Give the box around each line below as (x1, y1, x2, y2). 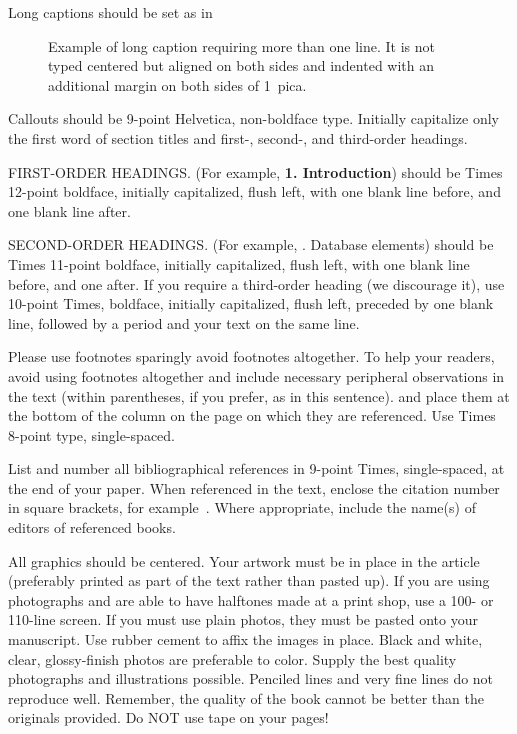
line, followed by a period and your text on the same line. (8, 312, 360, 333)
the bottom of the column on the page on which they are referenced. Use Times (8, 405, 496, 426)
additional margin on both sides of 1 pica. (48, 74, 307, 95)
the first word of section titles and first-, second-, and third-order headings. (8, 127, 468, 148)
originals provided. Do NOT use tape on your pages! (8, 707, 329, 728)
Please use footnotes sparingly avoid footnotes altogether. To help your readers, (8, 346, 495, 367)
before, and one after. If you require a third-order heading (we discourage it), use (8, 273, 505, 294)
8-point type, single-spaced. (8, 424, 175, 445)
